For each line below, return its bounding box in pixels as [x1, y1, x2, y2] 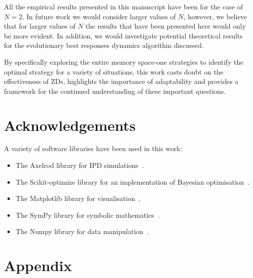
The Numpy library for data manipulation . [15, 226, 149, 237]
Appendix [4, 255, 72, 276]
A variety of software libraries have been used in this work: [4, 143, 182, 154]
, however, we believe [183, 11, 247, 21]
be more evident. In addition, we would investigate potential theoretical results [4, 30, 243, 40]
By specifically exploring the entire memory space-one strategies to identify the [4, 56, 244, 67]
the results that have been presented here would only [85, 21, 246, 31]
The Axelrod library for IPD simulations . [15, 160, 144, 170]
